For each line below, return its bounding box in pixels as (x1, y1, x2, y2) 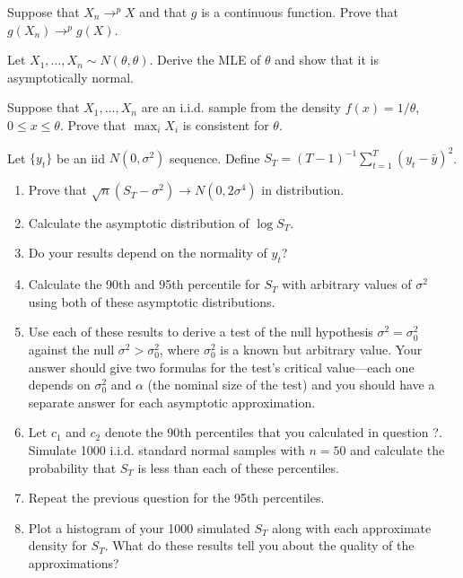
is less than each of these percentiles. (137, 458, 339, 477)
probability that (28, 458, 117, 477)
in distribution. (261, 180, 345, 199)
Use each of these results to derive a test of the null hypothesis (28, 322, 373, 341)
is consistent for (182, 115, 269, 134)
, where (159, 340, 200, 358)
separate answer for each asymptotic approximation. (28, 392, 316, 411)
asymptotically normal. (7, 67, 134, 86)
